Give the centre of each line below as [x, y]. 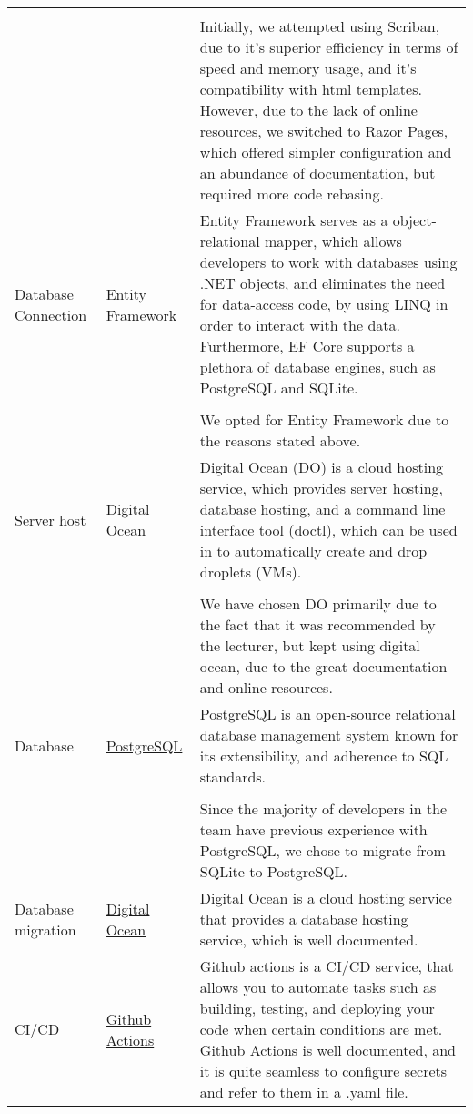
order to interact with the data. [300, 325]
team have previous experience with [313, 829]
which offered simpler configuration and [326, 152]
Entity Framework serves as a [294, 220]
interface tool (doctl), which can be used [328, 530]
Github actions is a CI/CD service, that [327, 966]
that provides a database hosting [304, 919]
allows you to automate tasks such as [318, 987]
